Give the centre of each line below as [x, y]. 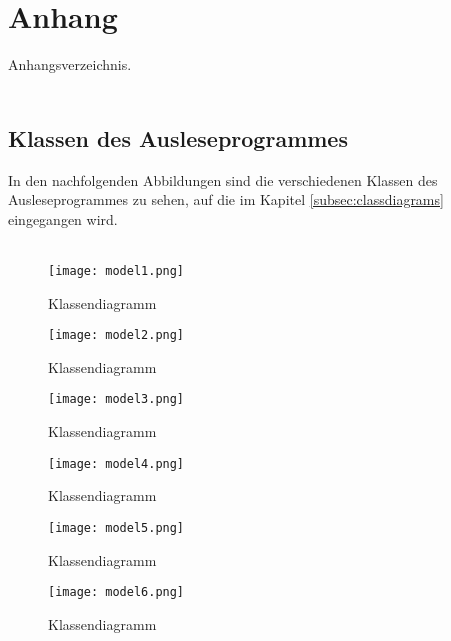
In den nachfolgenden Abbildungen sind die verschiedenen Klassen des [223, 179]
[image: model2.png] [116, 335]
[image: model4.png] [116, 463]
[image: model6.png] [116, 592]
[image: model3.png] [116, 399]
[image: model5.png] [116, 527]
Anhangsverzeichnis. [70, 64]
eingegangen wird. [63, 218]
